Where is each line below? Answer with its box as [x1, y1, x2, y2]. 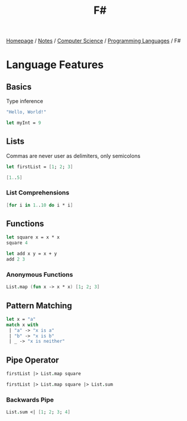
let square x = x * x [6, 234, 60, 240]
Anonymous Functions [6, 270, 73, 278]
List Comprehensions [6, 188, 70, 197]
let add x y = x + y [6, 251, 58, 257]
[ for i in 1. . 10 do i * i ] [6, 202, 73, 208]
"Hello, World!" [6, 109, 46, 115]
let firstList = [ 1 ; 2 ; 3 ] [6, 163, 73, 170]
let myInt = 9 [6, 120, 42, 126]
